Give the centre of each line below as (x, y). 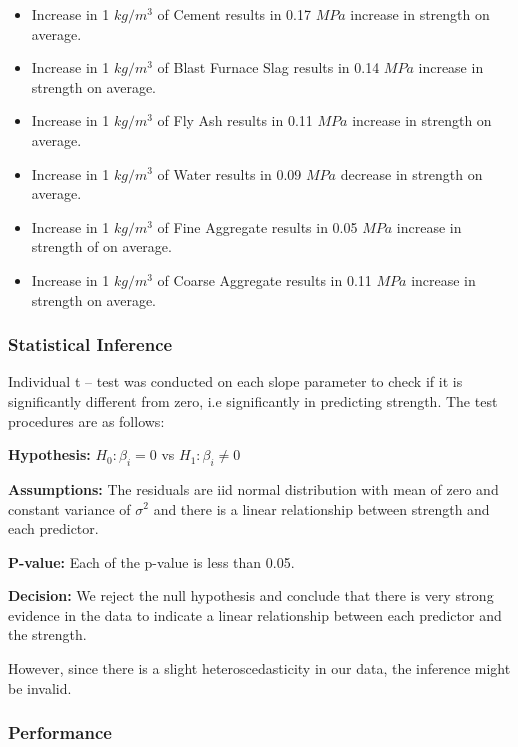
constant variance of (69, 508)
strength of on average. (101, 246)
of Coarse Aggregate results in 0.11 (264, 279)
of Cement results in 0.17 (234, 14)
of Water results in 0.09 (229, 173)
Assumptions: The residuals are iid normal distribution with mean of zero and (253, 488)
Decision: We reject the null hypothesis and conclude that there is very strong (251, 595)
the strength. (47, 634)
